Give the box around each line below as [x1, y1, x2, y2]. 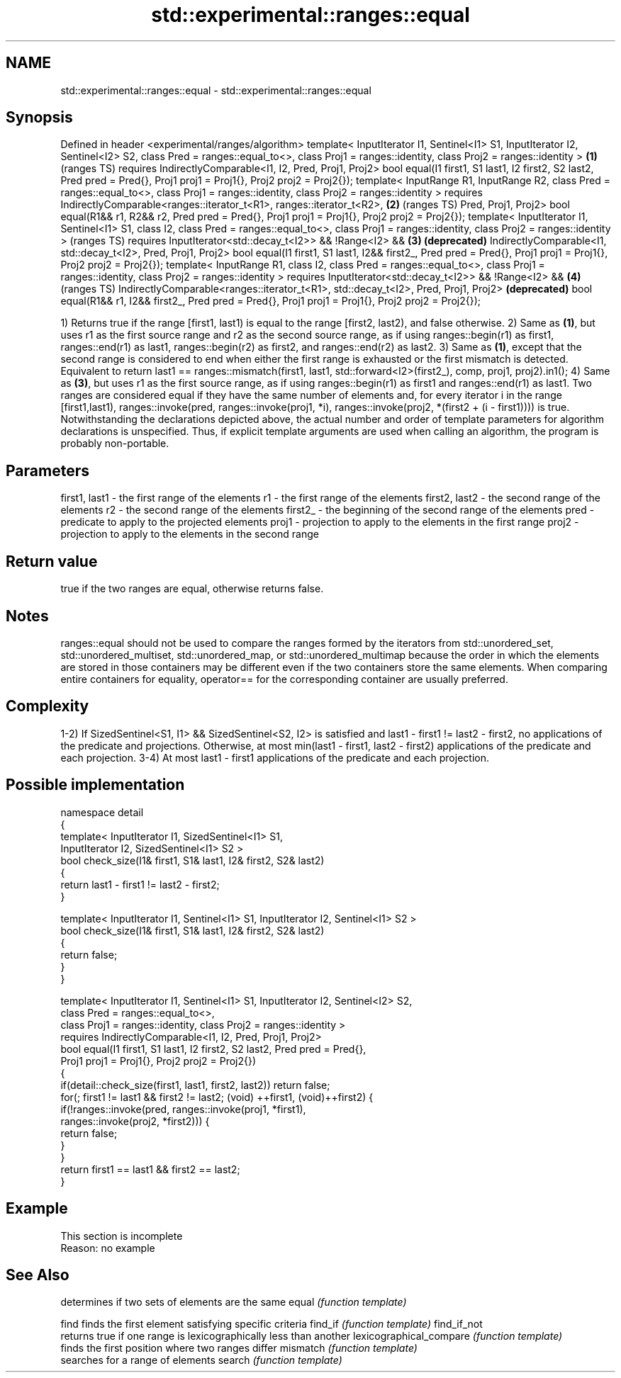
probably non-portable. [60, 437, 169, 450]
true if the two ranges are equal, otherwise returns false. [60, 582, 324, 595]
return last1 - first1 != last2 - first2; [60, 878, 220, 891]
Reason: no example [60, 1241, 155, 1254]
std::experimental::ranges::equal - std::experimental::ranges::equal [60, 84, 371, 96]
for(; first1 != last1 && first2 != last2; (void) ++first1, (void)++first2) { [60, 1090, 374, 1103]
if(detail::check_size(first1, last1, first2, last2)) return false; [60, 1078, 330, 1091]
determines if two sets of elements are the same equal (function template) [60, 1296, 407, 1309]
